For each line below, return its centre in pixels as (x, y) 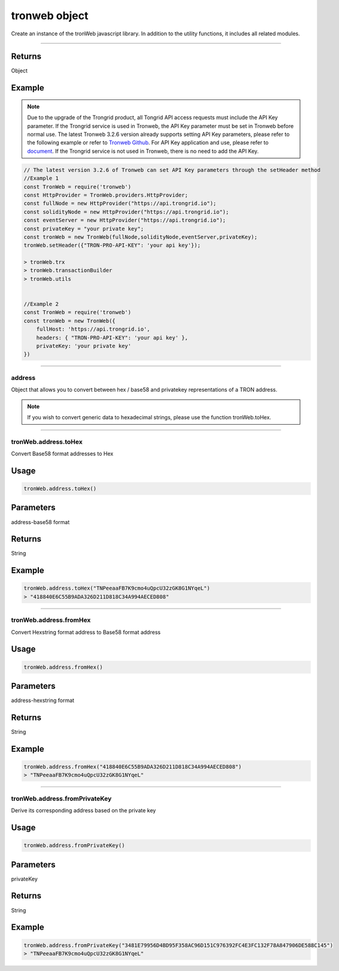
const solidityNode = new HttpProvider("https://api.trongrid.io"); (126, 212)
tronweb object (50, 16)
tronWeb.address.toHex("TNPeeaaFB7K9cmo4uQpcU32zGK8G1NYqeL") (117, 588)
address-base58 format (40, 522)
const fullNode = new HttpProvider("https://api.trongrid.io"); (120, 203)
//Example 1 (41, 179)
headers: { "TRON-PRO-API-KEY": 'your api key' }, (112, 338)
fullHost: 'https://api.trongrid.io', (93, 329)
